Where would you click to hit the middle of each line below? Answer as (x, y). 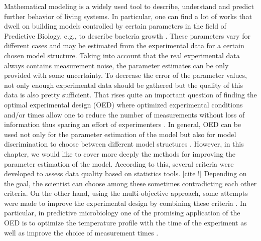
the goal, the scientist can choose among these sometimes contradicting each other (130, 183)
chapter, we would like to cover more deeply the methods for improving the (120, 153)
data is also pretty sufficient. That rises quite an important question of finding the (130, 95)
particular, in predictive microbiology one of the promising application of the (122, 213)
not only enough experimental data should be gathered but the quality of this (123, 85)
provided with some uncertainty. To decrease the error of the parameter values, (125, 75)
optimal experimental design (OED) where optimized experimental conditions (123, 104)
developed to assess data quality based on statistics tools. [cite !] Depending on (125, 173)
